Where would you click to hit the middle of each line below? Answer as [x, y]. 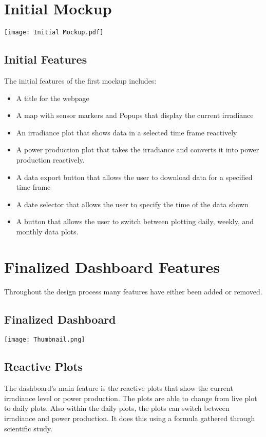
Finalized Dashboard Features [112, 266]
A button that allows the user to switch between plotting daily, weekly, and [135, 221]
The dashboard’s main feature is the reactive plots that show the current [119, 388]
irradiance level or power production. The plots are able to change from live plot [131, 398]
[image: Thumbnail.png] [45, 340]
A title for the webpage [53, 98]
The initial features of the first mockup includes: [80, 80]
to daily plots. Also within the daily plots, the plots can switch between [117, 408]
